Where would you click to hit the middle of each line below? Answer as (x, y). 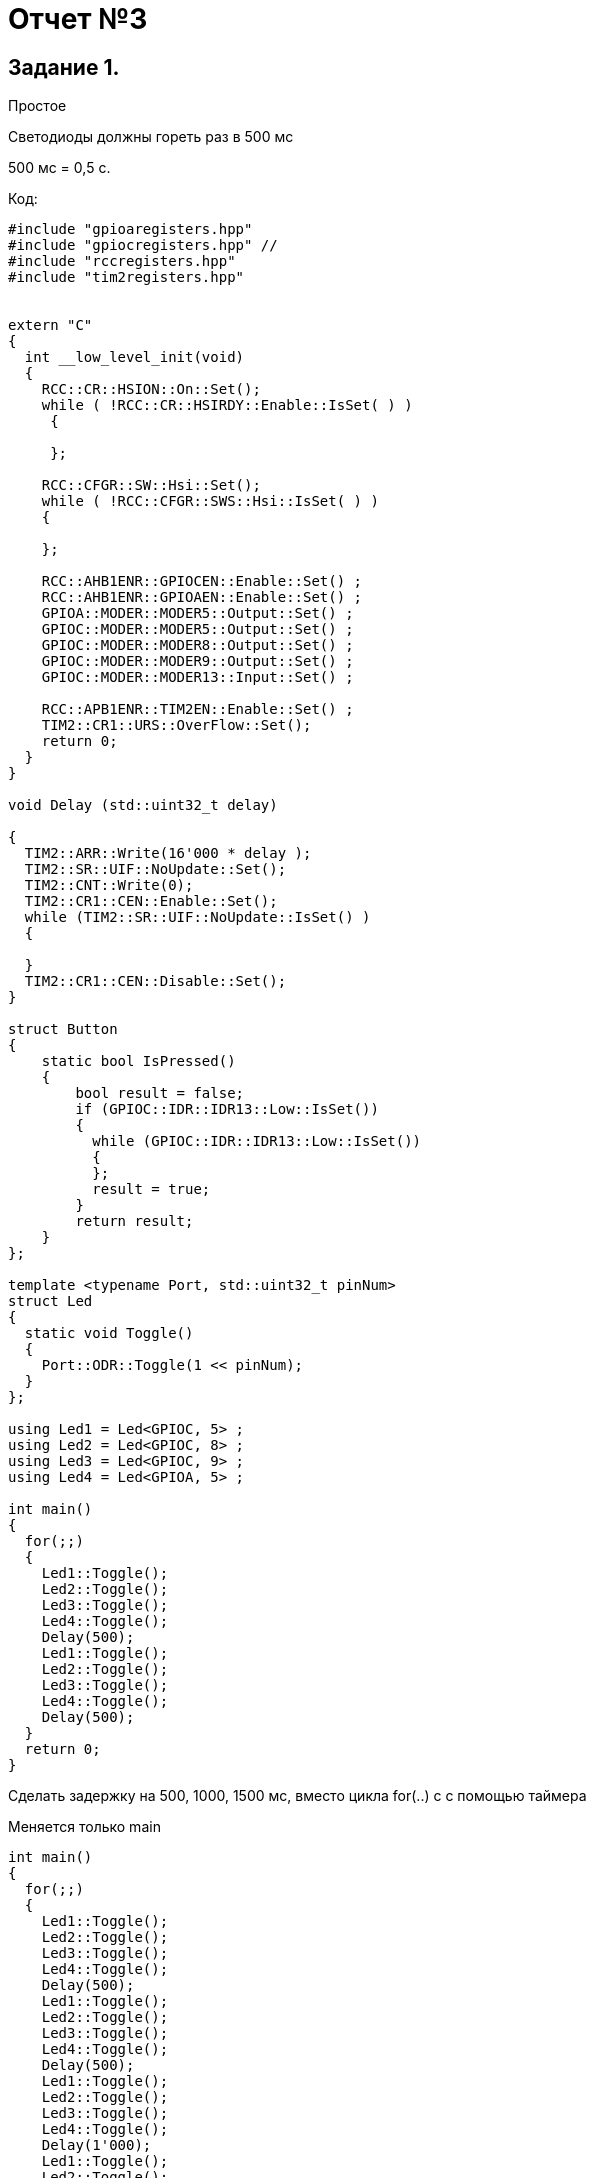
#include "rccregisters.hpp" (122, 261)
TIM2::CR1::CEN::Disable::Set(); (155, 981)
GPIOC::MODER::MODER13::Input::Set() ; (197, 677)
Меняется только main (84, 1827)
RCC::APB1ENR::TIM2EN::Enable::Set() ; (197, 709)
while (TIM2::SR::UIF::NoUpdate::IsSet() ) (197, 917)
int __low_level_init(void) (134, 357)
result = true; (151, 1189)
